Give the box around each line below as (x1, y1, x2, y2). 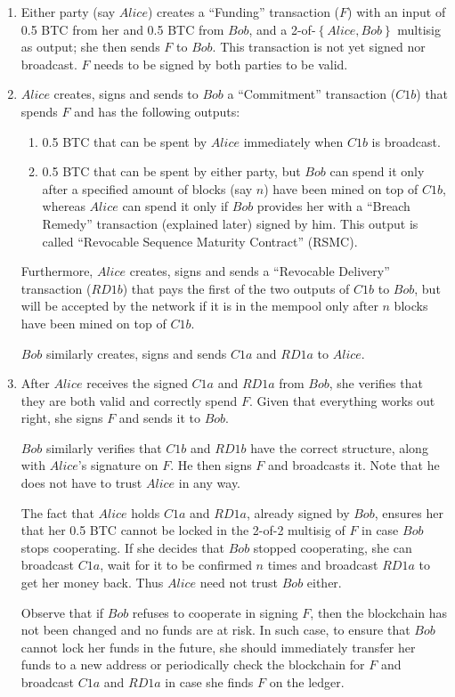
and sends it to (118, 409, 200, 427)
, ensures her (374, 503, 443, 522)
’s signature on (77, 456, 158, 474)
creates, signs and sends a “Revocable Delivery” (129, 262, 390, 280)
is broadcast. (371, 132, 441, 150)
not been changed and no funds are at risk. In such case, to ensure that (20, 620, 410, 639)
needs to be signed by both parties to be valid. (93, 54, 348, 73)
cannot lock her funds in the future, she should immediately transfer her (20, 637, 416, 656)
